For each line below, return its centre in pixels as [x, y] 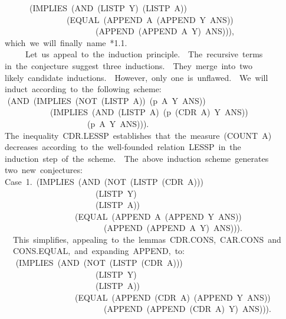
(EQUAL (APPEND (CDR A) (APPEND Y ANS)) [172, 297]
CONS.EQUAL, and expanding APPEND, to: [98, 251]
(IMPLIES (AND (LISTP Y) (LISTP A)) [108, 8]
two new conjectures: [43, 170]
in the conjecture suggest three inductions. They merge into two [128, 65]
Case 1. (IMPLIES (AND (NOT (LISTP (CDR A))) [104, 181]
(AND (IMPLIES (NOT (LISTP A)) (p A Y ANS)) [106, 100]
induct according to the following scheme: [83, 89]
